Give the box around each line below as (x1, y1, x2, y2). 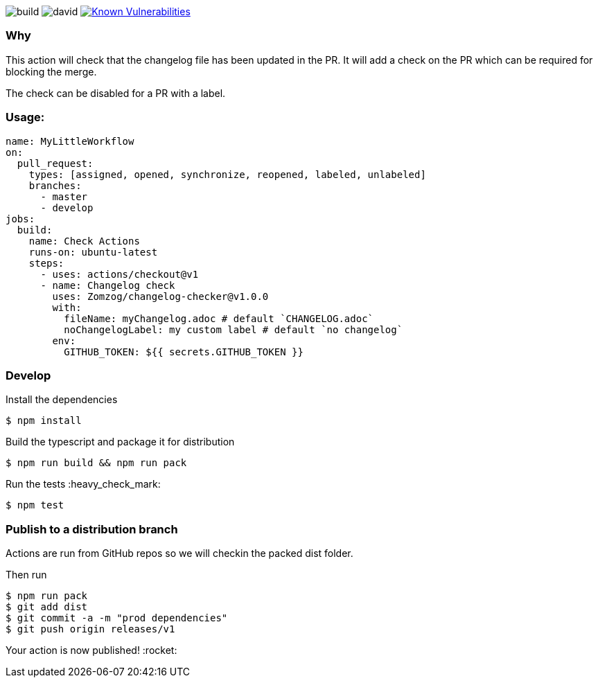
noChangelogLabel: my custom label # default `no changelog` (64, 323, 403, 335)
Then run (6, 569, 47, 580)
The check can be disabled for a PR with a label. (6, 87, 226, 99)
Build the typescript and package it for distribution (6, 436, 235, 448)
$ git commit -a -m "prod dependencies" (6, 612, 228, 623)
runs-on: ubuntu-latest (28, 246, 158, 258)
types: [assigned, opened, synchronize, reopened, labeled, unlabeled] (28, 168, 426, 180)
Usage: (6, 110, 45, 125)
